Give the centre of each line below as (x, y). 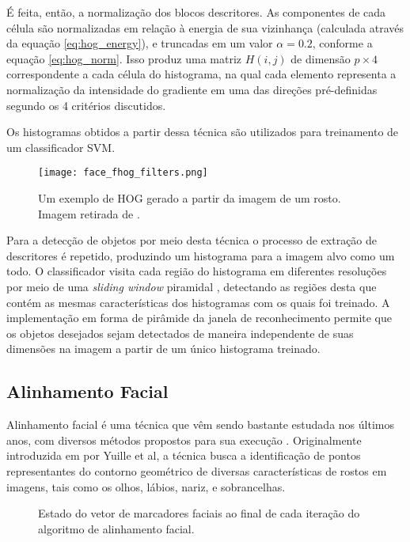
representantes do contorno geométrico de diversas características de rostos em (197, 470)
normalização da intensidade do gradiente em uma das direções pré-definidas (192, 89)
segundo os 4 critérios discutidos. (86, 105)
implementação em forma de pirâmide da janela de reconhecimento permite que (199, 318)
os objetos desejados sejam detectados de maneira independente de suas (180, 333)
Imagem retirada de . (89, 213)
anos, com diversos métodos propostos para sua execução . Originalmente (184, 440)
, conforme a (342, 43)
